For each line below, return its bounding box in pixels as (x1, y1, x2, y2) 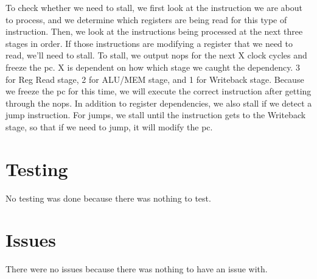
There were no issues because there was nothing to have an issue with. (5, 263, 268, 275)
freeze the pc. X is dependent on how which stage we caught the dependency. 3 (5, 60, 300, 73)
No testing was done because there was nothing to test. (5, 191, 211, 204)
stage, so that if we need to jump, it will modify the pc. (5, 120, 213, 133)
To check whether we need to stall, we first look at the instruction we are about (5, 1, 302, 13)
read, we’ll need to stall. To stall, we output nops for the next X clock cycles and (5, 49, 307, 62)
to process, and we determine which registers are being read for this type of (5, 13, 287, 26)
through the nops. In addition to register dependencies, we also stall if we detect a (5, 96, 312, 109)
